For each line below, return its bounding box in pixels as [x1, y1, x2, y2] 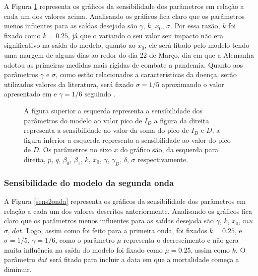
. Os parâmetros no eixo [39, 144, 112, 155]
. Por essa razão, [170, 20, 220, 31]
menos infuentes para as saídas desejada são [4, 20, 137, 31]
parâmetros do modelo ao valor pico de [24, 115, 142, 125]
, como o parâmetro [55, 235, 115, 245]
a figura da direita [154, 115, 209, 125]
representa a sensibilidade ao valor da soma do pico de [24, 125, 189, 135]
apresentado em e [4, 89, 57, 99]
